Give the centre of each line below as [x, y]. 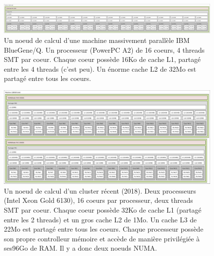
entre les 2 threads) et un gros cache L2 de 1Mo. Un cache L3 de [100, 219]
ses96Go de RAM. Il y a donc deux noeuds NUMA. [80, 248]
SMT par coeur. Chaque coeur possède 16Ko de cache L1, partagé [102, 59]
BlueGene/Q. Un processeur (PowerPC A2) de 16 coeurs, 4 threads [104, 49]
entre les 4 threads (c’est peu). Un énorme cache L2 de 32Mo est [100, 69]
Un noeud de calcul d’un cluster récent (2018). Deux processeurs [100, 190]
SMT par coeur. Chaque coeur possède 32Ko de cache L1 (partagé [103, 209]
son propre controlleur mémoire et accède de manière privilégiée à [102, 238]
